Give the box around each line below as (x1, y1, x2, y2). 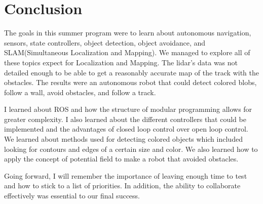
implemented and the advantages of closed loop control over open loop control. (4, 124, 248, 134)
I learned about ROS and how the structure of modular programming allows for (4, 104, 252, 114)
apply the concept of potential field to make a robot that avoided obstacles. (4, 153, 239, 164)
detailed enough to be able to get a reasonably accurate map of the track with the (4, 67, 259, 77)
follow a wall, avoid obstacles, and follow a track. (4, 87, 156, 97)
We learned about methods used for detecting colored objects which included (4, 134, 243, 144)
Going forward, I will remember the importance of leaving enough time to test (4, 170, 247, 181)
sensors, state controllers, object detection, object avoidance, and (4, 37, 206, 48)
